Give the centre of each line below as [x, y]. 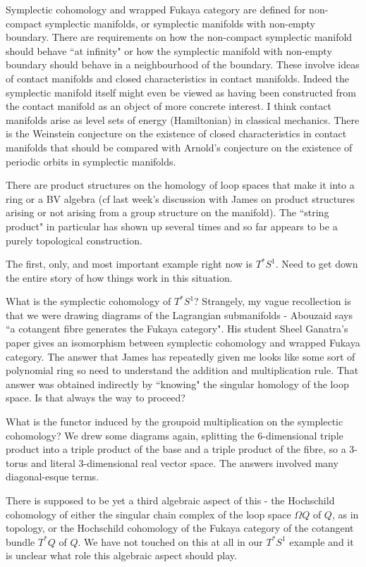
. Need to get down [317, 264]
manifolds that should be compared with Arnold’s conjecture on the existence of [179, 147]
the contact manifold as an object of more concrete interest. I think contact [169, 106]
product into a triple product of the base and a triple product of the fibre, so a [176, 449]
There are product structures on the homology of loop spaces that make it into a [180, 185]
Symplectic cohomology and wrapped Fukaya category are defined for [156, 9]
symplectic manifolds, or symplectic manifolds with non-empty [180, 23]
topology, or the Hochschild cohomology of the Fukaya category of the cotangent [180, 528]
